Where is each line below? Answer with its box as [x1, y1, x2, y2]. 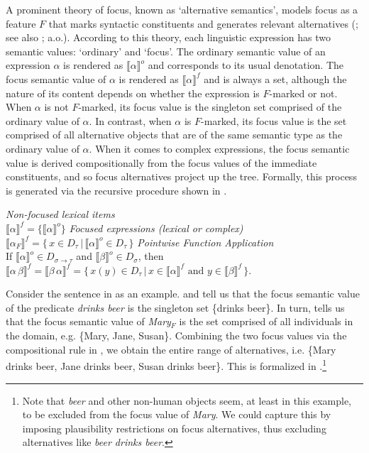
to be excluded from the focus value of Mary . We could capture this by [22, 407, 331, 422]
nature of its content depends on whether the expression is [6, 85, 260, 100]
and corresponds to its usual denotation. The [148, 58, 344, 72]
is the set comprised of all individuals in [179, 314, 353, 329]
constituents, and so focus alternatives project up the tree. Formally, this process [6, 169, 357, 184]
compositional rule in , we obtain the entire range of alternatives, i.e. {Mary [6, 342, 336, 356]
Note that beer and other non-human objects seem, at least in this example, [22, 393, 351, 408]
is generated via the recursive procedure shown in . [6, 182, 227, 197]
